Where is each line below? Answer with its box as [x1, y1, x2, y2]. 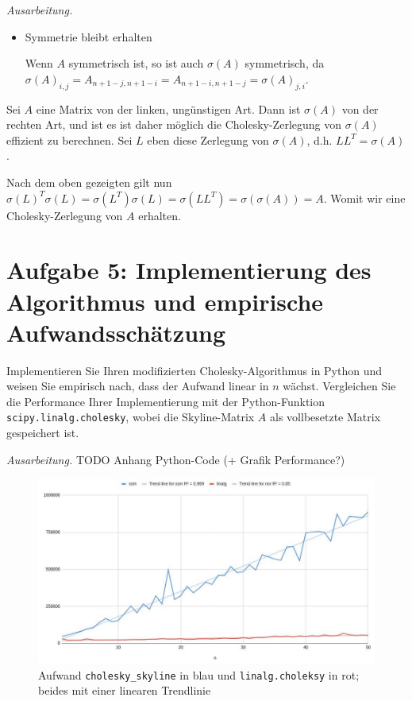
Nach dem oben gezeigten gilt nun [6, 173, 172, 190]
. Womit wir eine [323, 189, 406, 206]
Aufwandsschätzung [6, 316, 226, 348]
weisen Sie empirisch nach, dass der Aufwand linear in [6, 378, 269, 394]
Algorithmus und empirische [6, 285, 324, 317]
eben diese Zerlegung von [147, 131, 269, 148]
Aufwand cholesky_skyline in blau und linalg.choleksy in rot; [38, 666, 360, 683]
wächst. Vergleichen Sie [283, 378, 396, 394]
